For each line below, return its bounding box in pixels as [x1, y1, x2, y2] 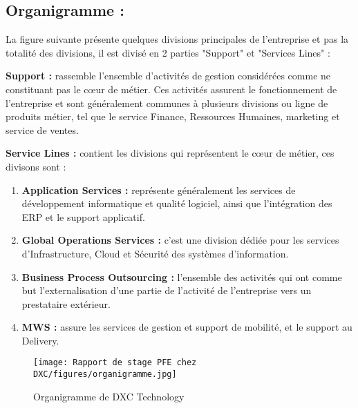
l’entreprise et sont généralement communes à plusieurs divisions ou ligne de [6, 95, 328, 110]
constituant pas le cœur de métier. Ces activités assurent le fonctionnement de [6, 81, 337, 96]
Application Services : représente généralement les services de [21, 182, 296, 197]
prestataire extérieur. [21, 296, 111, 311]
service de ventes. [6, 122, 79, 137]
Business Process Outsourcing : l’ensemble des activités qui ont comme [21, 269, 342, 284]
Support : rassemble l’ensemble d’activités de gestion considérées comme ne [6, 68, 331, 83]
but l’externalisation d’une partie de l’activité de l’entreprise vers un [21, 283, 312, 298]
